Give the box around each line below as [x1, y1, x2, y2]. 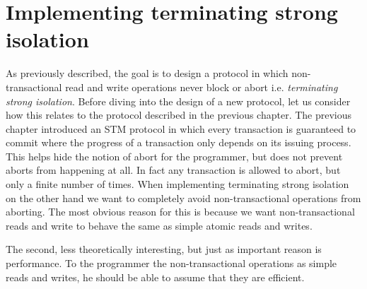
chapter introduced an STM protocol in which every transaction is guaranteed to [6, 121, 356, 136]
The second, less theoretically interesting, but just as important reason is [6, 242, 322, 256]
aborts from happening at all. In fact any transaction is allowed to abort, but [6, 163, 341, 177]
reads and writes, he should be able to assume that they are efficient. [6, 269, 305, 284]
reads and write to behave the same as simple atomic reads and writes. [6, 218, 313, 232]
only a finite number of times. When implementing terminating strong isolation [6, 177, 349, 191]
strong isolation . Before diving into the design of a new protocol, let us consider [6, 93, 351, 108]
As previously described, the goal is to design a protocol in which [6, 66, 289, 81]
